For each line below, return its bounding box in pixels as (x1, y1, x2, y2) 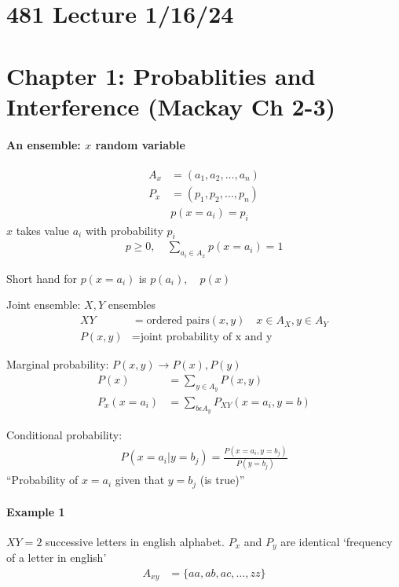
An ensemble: (6, 136, 81, 152)
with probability (85, 222, 163, 238)
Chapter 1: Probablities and (6, 59, 316, 91)
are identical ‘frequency (280, 533, 393, 549)
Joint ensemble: (6, 296, 81, 313)
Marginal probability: (6, 356, 109, 372)
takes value (16, 222, 70, 238)
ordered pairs (146, 315, 210, 327)
